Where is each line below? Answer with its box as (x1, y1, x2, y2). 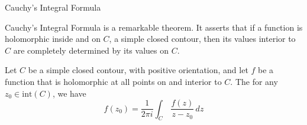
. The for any (230, 75, 278, 87)
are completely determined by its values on (13, 44, 169, 56)
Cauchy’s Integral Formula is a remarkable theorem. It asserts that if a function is (5, 21, 303, 33)
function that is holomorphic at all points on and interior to (5, 75, 222, 87)
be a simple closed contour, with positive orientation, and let (28, 64, 248, 76)
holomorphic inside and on (5, 32, 101, 45)
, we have (52, 87, 86, 99)
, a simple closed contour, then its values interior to (109, 32, 296, 45)
